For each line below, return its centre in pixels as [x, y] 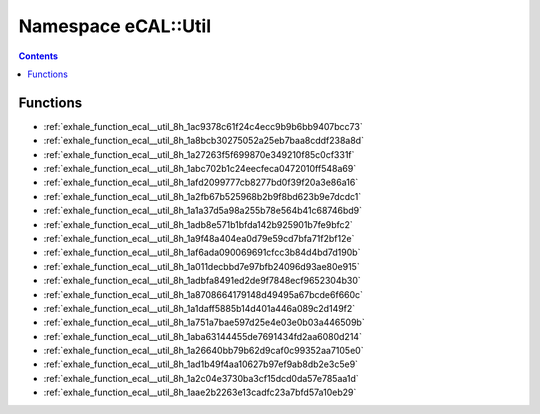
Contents [38, 56]
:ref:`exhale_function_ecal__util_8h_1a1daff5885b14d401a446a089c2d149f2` [199, 308]
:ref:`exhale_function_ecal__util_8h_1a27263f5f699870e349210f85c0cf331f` [199, 154]
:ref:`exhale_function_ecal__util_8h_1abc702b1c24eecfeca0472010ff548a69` [200, 169]
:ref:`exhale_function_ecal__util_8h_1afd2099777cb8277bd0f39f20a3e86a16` [201, 182]
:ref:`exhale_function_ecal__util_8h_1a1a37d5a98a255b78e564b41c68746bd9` [203, 211]
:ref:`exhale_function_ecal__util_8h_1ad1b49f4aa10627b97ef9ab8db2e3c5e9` [201, 364]
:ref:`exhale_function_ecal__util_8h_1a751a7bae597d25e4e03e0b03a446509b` [204, 322]
